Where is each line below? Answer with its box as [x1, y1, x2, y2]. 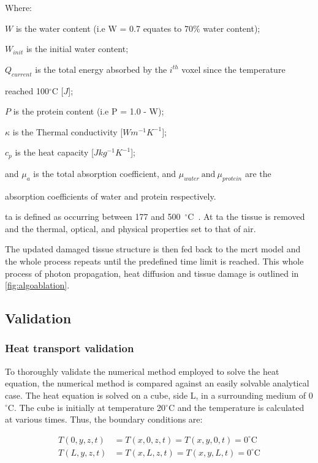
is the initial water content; [26, 42, 129, 55]
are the [244, 167, 271, 179]
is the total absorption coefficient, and [33, 167, 176, 179]
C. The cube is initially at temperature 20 [7, 401, 166, 413]
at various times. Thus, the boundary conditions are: [5, 413, 203, 426]
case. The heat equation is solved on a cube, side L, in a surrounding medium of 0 [5, 388, 313, 401]
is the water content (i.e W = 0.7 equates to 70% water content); [15, 21, 260, 34]
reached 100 [5, 84, 49, 97]
